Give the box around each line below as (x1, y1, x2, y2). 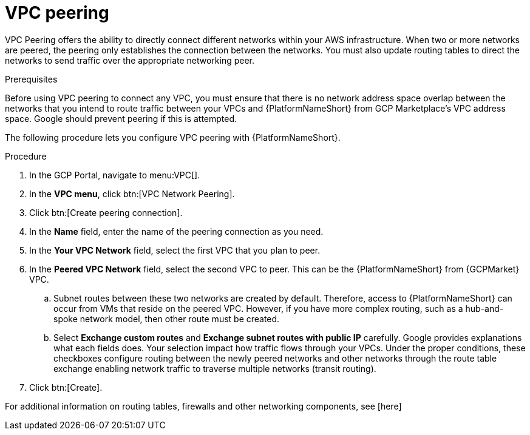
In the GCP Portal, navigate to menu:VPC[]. (29, 169, 200, 180)
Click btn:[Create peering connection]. (29, 207, 183, 218)
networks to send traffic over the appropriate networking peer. (5, 55, 255, 66)
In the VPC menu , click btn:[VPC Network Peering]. (29, 188, 235, 199)
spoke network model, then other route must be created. (53, 313, 280, 324)
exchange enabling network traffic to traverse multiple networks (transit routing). (53, 363, 376, 374)
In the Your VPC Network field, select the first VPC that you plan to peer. (29, 244, 321, 255)
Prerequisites (5, 73, 58, 84)
